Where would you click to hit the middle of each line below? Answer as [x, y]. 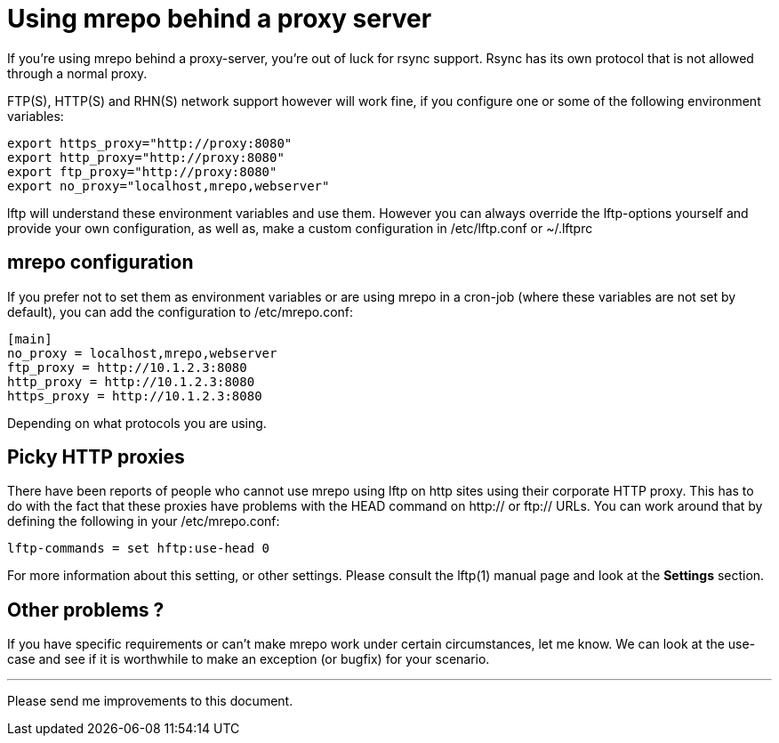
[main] [30, 339]
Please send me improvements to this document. [150, 701]
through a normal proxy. [77, 73]
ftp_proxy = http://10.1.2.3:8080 [127, 367]
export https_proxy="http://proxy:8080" [150, 143]
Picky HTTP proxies [96, 457]
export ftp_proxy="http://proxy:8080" [142, 171]
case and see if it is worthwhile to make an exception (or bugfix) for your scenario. [249, 659]
